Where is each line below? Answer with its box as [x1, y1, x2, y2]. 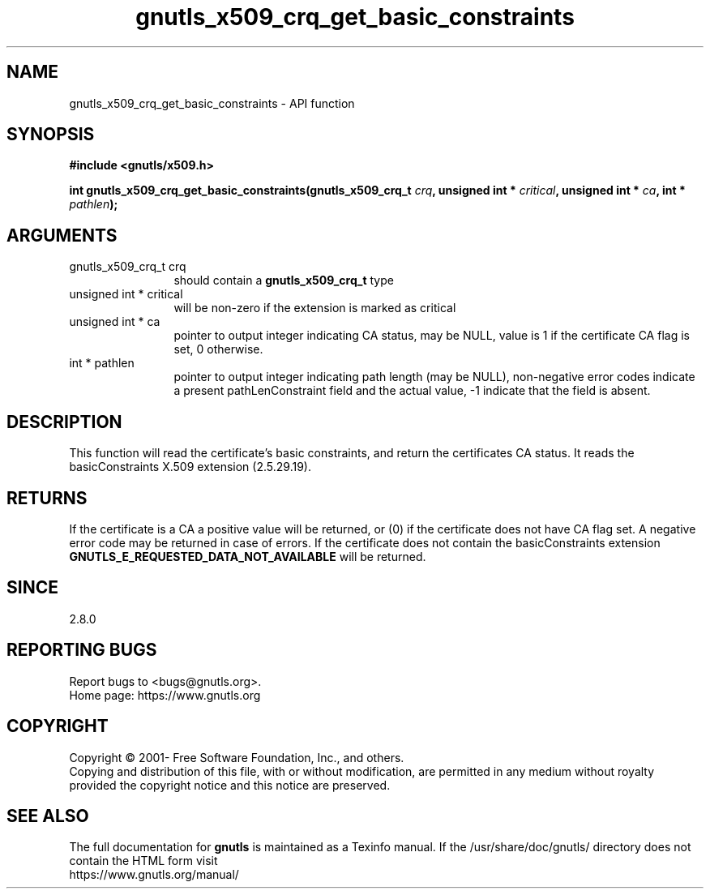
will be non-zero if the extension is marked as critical [173, 301, 456, 315]
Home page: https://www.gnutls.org [69, 687, 261, 702]
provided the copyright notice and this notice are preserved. [69, 777, 391, 792]
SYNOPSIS [6, 124, 95, 145]
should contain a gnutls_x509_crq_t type [173, 273, 394, 288]
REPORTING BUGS [6, 640, 157, 661]
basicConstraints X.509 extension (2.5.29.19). [69, 460, 311, 474]
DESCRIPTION [6, 411, 122, 432]
